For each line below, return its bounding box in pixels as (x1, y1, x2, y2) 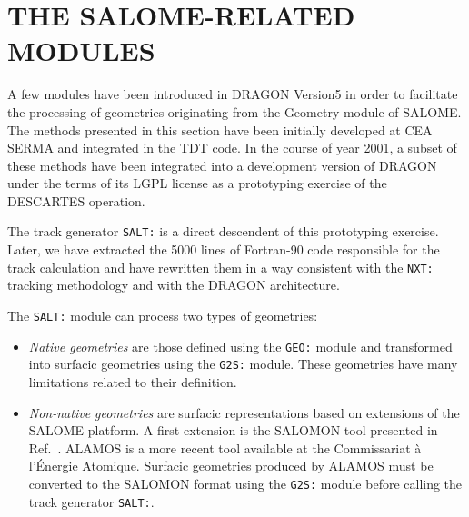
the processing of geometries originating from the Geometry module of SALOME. (7, 102, 462, 121)
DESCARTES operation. (7, 191, 145, 210)
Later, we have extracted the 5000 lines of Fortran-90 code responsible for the (7, 240, 440, 259)
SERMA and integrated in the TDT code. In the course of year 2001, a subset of (7, 138, 457, 157)
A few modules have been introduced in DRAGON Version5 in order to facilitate (7, 85, 458, 104)
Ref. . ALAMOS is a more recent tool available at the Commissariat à (28, 438, 422, 457)
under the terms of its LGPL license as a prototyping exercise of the (7, 174, 387, 193)
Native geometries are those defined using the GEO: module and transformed (28, 336, 453, 355)
